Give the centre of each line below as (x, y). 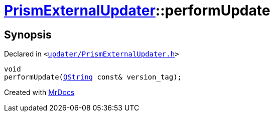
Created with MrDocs (39, 92)
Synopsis (28, 34)
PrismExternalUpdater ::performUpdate (137, 10)
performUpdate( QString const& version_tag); (93, 77)
